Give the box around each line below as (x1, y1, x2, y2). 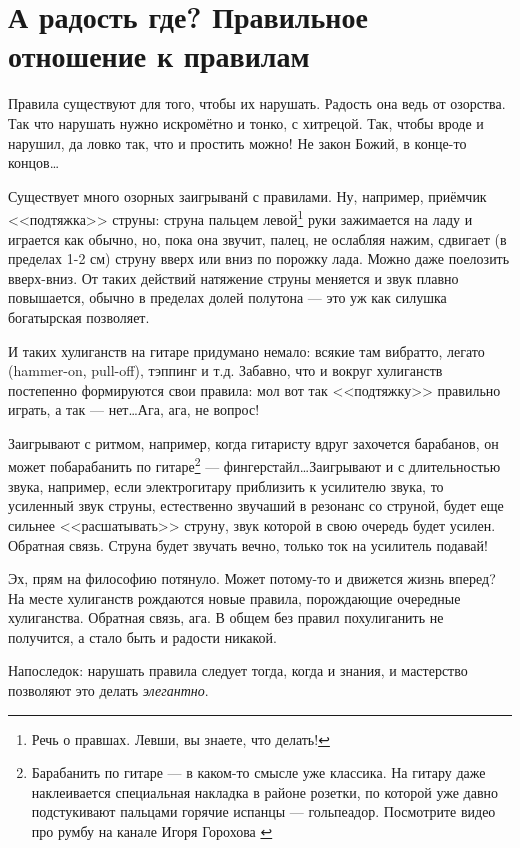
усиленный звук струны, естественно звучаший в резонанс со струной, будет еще (8, 495, 504, 516)
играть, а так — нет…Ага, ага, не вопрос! (8, 399, 260, 420)
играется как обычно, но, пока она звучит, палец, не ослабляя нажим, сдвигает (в (8, 228, 507, 249)
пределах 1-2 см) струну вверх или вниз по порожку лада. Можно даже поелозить (8, 248, 510, 269)
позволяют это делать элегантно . (8, 680, 209, 701)
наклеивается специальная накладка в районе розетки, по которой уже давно (31, 781, 498, 802)
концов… (8, 152, 60, 173)
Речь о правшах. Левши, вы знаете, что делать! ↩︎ (31, 728, 330, 749)
